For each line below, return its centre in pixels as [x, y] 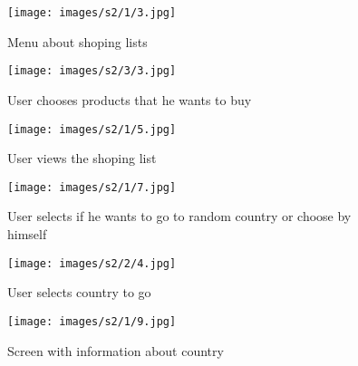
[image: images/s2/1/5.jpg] [92, 129]
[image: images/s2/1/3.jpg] [92, 13]
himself [27, 234]
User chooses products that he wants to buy [130, 99]
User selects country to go [79, 292]
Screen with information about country [116, 350]
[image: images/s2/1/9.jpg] [92, 321]
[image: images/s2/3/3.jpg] [92, 71]
